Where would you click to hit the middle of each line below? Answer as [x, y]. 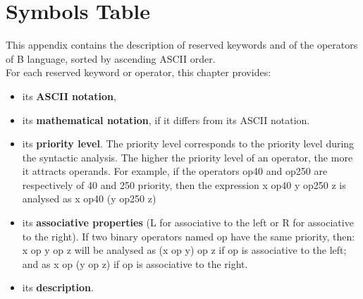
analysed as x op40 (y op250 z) [89, 199]
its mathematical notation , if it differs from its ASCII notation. [166, 120]
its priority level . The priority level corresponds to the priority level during [188, 144]
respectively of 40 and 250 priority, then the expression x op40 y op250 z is [184, 184]
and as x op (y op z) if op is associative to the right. [135, 263]
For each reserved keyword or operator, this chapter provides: [139, 72]
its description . [58, 287]
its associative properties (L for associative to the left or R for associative [188, 222]
